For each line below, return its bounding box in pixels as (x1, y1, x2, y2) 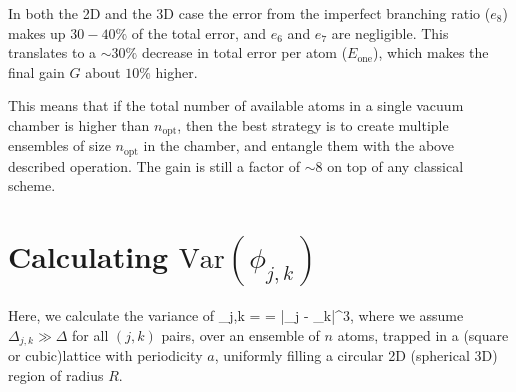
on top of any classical (327, 155, 464, 176)
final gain (8, 61, 65, 82)
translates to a (8, 42, 97, 63)
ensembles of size (8, 135, 111, 156)
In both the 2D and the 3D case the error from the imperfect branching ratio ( (8, 3, 491, 23)
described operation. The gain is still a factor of (8, 155, 301, 176)
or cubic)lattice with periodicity (8, 345, 203, 366)
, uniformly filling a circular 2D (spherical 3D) (214, 345, 498, 366)
